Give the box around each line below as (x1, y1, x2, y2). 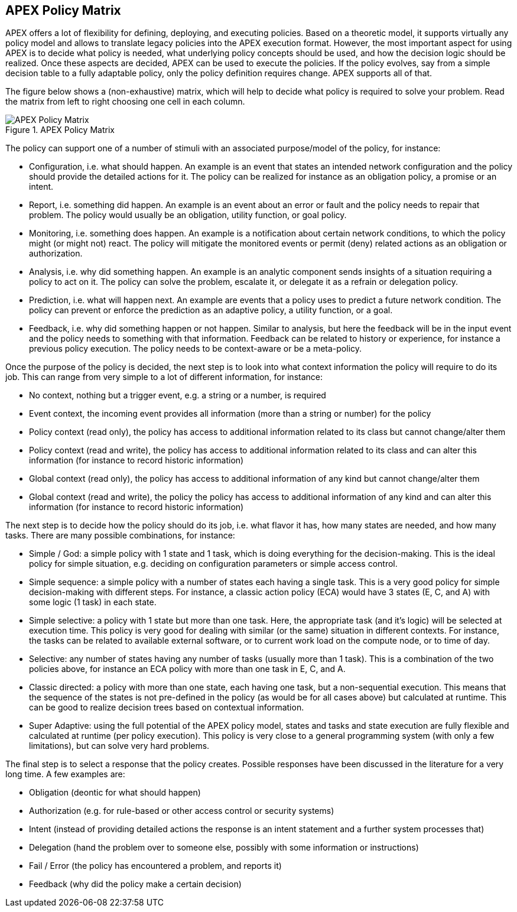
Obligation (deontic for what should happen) (29, 787, 201, 798)
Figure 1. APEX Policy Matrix (5, 125, 115, 135)
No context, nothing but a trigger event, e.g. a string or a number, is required (29, 390, 326, 401)
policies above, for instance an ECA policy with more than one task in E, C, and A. (29, 664, 346, 674)
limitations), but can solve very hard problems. (29, 741, 210, 751)
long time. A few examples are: (5, 769, 125, 780)
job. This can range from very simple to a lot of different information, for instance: (5, 372, 323, 382)
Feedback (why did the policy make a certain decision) (29, 879, 242, 890)
